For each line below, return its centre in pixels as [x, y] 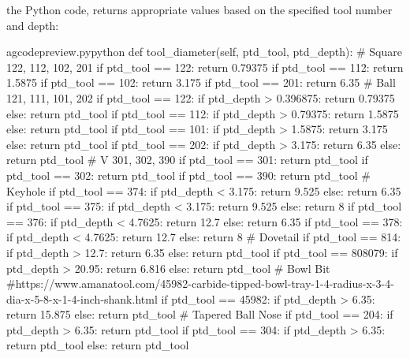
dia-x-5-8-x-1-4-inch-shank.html [82, 298]
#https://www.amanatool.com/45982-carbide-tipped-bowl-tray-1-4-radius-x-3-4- [200, 283]
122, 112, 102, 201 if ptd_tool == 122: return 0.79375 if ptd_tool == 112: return [205, 67]
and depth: [33, 25]
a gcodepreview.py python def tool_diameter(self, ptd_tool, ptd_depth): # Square [204, 52]
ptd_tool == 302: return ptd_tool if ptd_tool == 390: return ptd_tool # [188, 175]
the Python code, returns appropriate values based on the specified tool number [199, 9]
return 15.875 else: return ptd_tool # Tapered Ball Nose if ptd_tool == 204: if [200, 314]
